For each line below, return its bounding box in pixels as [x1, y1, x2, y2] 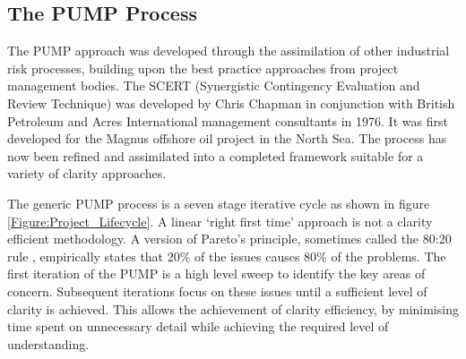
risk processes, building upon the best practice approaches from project [7, 58, 399, 77]
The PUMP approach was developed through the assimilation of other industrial [7, 41, 450, 60]
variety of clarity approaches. [7, 164, 167, 183]
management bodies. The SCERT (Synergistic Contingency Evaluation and [7, 76, 420, 95]
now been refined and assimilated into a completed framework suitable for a [7, 146, 424, 165]
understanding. [7, 334, 90, 353]
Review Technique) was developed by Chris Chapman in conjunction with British [7, 93, 455, 112]
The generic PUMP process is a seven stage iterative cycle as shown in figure [7, 193, 430, 212]
